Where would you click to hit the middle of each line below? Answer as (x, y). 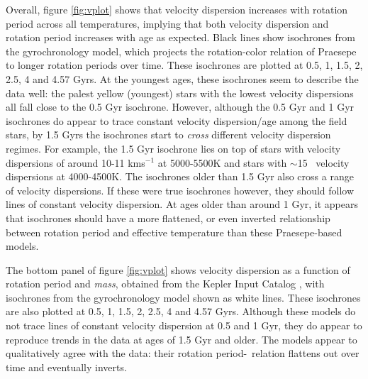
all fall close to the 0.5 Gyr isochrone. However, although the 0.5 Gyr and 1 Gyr (180, 107)
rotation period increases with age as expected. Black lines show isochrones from (180, 37)
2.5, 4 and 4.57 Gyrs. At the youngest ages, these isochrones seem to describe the (182, 78)
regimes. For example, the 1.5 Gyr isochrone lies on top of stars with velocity (173, 148)
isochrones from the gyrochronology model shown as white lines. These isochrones (183, 297)
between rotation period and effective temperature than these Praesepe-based (174, 232)
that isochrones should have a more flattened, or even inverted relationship (168, 218)
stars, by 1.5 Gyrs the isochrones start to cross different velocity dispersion (168, 134)
